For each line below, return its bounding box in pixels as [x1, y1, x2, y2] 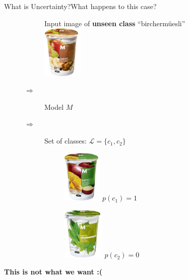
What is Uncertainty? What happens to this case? [4, 1, 157, 11]
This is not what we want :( [4, 266, 102, 276]
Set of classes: [44, 135, 87, 146]
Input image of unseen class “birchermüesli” [44, 18, 185, 28]
